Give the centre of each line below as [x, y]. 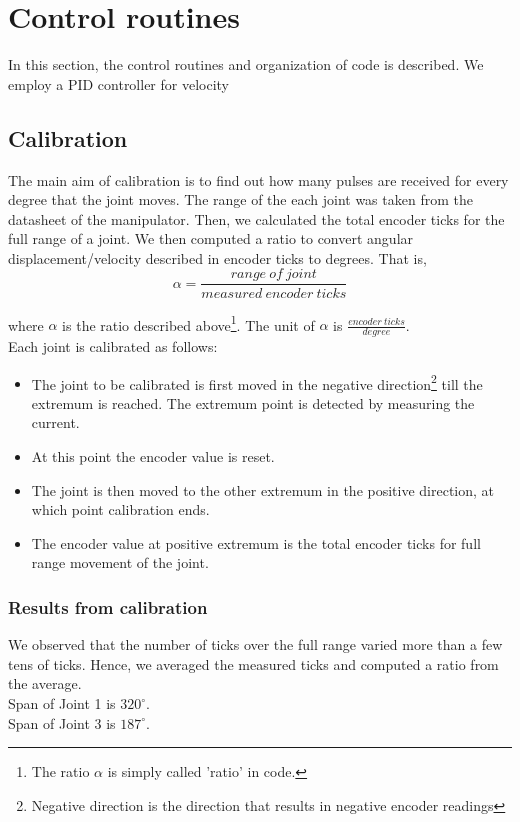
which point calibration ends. [120, 509]
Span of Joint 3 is [62, 722]
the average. [45, 683]
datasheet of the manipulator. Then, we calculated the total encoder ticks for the [256, 218]
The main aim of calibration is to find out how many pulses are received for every [258, 179]
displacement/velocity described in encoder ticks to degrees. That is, [217, 257]
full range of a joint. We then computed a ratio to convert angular [211, 238]
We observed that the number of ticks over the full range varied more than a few [255, 644]
